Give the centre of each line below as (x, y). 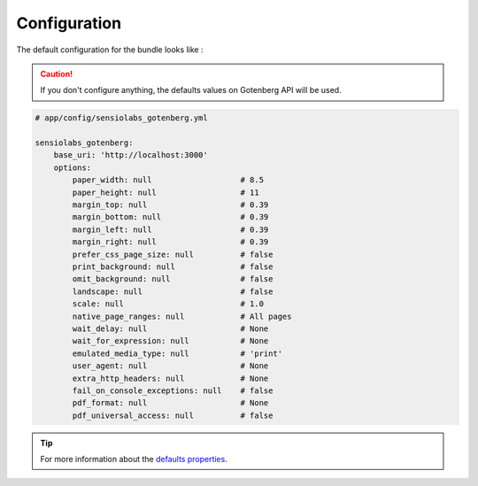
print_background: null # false (173, 267)
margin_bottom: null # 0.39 (170, 217)
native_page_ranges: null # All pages (182, 316)
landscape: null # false (173, 291)
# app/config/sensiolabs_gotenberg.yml (121, 118)
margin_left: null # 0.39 (170, 229)
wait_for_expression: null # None (170, 341)
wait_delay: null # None (170, 328)
